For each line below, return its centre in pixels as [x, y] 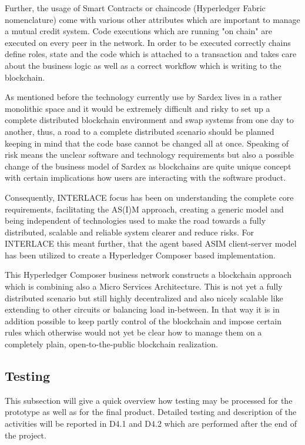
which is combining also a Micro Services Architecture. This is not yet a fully [144, 286]
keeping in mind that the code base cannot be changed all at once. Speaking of [147, 143]
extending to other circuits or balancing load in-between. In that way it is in [142, 309]
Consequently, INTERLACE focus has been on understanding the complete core [149, 197]
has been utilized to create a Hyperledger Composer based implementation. [140, 255]
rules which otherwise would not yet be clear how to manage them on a [133, 332]
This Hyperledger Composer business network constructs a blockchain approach [148, 275]
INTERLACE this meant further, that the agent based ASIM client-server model [151, 243]
